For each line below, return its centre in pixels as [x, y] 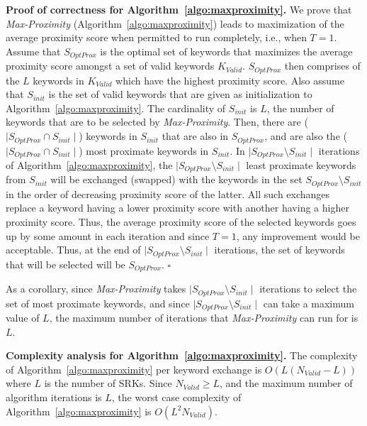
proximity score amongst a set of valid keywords [110, 66]
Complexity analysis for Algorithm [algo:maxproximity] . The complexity [182, 355]
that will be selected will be [66, 264]
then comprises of [322, 66]
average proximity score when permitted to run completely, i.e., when [156, 37]
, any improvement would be [298, 235]
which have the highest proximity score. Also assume [230, 80]
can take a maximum [309, 303]
